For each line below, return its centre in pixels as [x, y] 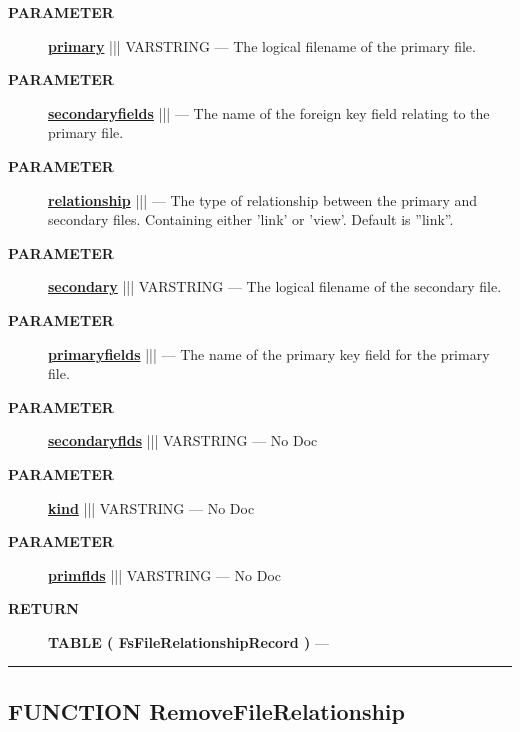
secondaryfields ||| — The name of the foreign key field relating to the [269, 112]
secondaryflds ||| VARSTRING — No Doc [183, 440]
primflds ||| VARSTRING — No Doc [164, 574]
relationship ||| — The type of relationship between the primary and [263, 199]
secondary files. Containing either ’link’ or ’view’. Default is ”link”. [251, 219]
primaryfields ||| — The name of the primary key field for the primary [269, 353]
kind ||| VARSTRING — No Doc [151, 507]
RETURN [43, 608]
